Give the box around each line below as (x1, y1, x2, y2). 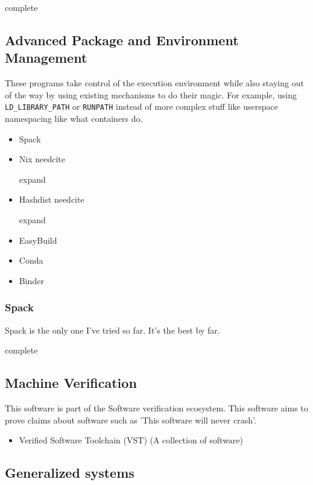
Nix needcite (19, 153, 66, 165)
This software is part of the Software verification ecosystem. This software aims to (5, 401, 308, 414)
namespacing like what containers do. (5, 112, 143, 125)
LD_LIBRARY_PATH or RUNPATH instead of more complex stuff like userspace (5, 100, 279, 113)
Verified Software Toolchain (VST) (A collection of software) (19, 434, 243, 446)
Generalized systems (5, 463, 134, 482)
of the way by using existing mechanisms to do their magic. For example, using (5, 88, 297, 101)
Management (5, 48, 87, 67)
